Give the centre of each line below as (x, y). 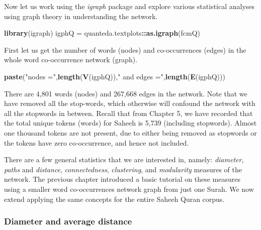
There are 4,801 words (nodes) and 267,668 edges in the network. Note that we (126, 93)
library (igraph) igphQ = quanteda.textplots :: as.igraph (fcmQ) (102, 33)
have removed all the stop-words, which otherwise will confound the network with (130, 103)
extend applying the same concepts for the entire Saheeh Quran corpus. (114, 199)
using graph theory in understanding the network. (81, 16)
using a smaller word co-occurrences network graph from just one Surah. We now (129, 189)
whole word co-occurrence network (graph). (71, 60)
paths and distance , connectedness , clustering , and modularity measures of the (123, 169)
